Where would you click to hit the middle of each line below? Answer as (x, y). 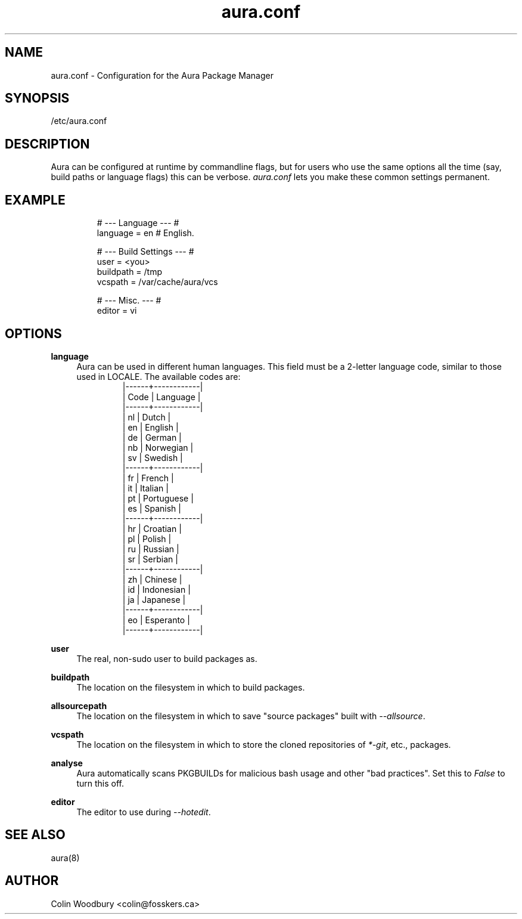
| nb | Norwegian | (158, 447)
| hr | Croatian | (152, 528)
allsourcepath (79, 706)
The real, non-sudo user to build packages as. (167, 658)
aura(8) (65, 858)
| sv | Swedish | (153, 457)
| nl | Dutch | (147, 417)
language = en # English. (145, 233)
